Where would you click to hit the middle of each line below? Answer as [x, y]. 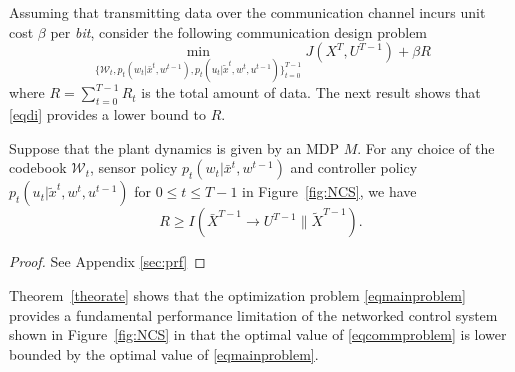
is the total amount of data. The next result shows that [311, 92]
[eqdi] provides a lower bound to [107, 114]
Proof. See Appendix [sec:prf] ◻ [107, 261]
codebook [38, 167]
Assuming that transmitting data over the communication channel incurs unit [247, 12]
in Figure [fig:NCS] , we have [329, 191]
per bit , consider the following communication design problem [239, 31]
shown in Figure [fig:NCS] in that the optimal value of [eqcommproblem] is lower [258, 334]
